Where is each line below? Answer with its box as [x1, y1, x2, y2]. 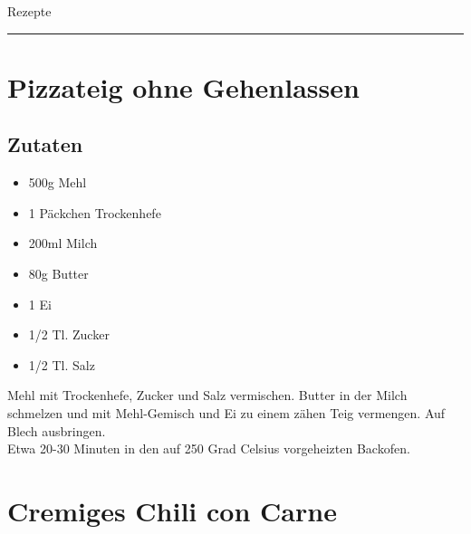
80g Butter [28, 263, 89, 282]
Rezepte [7, 2, 52, 20]
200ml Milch [28, 234, 98, 253]
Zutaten [7, 130, 83, 158]
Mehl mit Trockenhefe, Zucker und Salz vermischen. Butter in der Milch [7, 386, 408, 405]
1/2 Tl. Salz [28, 355, 95, 374]
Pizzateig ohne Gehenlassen [7, 68, 360, 105]
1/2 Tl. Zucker [28, 325, 110, 344]
